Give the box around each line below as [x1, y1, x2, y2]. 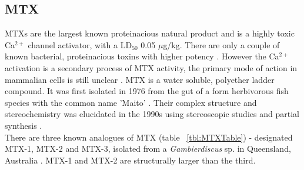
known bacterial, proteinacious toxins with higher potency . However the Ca [5, 50, 279, 62]
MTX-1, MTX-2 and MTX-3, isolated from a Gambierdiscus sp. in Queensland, [5, 142, 291, 155]
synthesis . [5, 119, 42, 131]
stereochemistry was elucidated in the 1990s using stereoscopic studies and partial [5, 108, 299, 120]
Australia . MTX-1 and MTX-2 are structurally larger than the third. [5, 154, 256, 166]
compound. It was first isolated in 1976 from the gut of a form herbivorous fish [5, 85, 289, 97]
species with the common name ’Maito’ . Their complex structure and [5, 96, 257, 108]
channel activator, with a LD [28, 38, 132, 51]
